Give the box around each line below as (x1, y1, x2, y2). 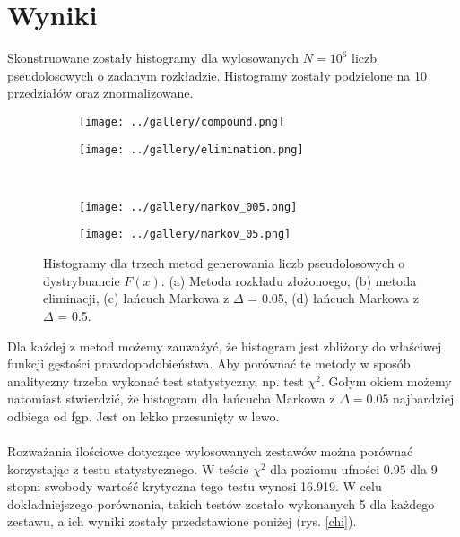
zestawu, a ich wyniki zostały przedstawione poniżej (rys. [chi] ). (7, 512, 357, 531)
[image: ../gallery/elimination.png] (79, 143, 304, 156)
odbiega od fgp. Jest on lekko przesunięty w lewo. (7, 406, 280, 425)
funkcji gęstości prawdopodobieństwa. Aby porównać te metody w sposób (7, 354, 411, 373)
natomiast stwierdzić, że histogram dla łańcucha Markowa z (7, 389, 335, 408)
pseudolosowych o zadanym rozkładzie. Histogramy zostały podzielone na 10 (7, 65, 427, 84)
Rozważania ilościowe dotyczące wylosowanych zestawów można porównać (7, 442, 413, 461)
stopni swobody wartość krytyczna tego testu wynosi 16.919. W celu (7, 477, 382, 496)
